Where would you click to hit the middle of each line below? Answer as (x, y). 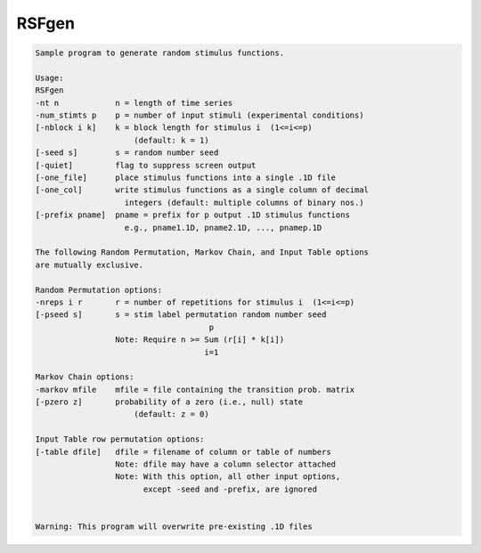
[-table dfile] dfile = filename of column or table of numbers (183, 451)
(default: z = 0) (171, 415)
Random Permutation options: (99, 290)
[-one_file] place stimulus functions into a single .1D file (186, 178)
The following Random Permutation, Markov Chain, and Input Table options (202, 252)
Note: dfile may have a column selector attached (225, 464)
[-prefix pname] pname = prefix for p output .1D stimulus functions (193, 215)
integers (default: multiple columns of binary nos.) (244, 202)
